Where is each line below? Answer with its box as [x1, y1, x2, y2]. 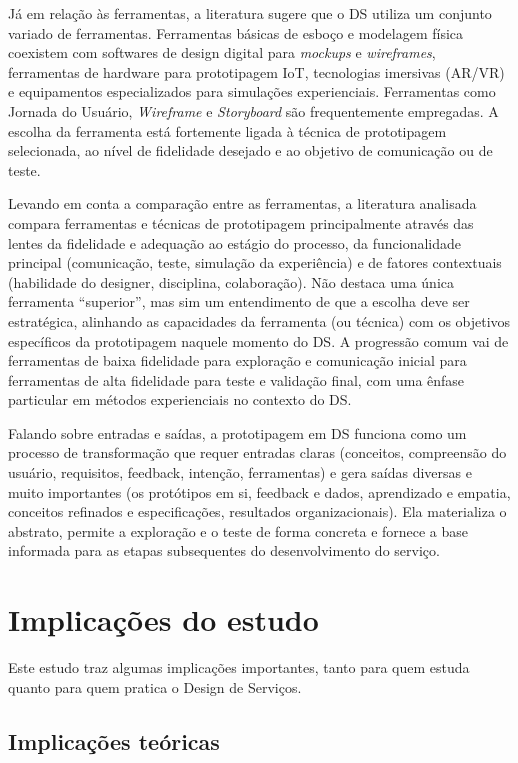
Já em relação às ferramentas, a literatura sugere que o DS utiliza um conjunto [8, 3, 492, 23]
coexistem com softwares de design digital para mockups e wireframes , [8, 42, 436, 63]
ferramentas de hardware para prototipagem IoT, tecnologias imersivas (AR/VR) [8, 61, 505, 82]
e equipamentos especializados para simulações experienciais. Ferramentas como [8, 81, 496, 102]
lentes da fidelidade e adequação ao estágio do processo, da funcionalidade [8, 232, 462, 253]
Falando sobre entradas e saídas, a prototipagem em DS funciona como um [8, 422, 467, 443]
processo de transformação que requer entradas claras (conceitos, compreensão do [8, 442, 507, 463]
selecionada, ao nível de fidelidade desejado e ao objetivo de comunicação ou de [8, 140, 493, 161]
